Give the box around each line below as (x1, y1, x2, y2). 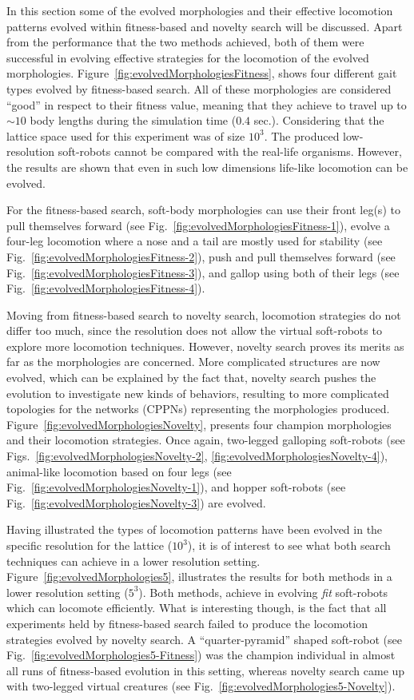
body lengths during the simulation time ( (30, 112, 237, 129)
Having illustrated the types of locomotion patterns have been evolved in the (6, 521, 383, 538)
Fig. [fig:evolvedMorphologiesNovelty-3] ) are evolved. (6, 494, 266, 511)
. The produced (264, 127, 340, 144)
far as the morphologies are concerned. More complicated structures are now (6, 353, 380, 370)
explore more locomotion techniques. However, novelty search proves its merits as (6, 337, 404, 354)
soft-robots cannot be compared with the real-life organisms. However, (58, 143, 402, 160)
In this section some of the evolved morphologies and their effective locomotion (6, 2, 393, 18)
